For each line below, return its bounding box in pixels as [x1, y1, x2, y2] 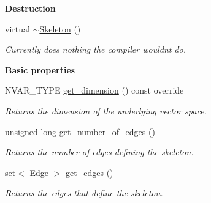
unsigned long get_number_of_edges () [5, 125, 155, 138]
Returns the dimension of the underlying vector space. [5, 104, 207, 117]
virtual [5, 22, 30, 35]
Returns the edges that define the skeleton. [5, 186, 163, 199]
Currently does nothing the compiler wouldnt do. [5, 43, 186, 56]
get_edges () [66, 166, 113, 179]
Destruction [5, 2, 56, 14]
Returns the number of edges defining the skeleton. [5, 146, 194, 158]
